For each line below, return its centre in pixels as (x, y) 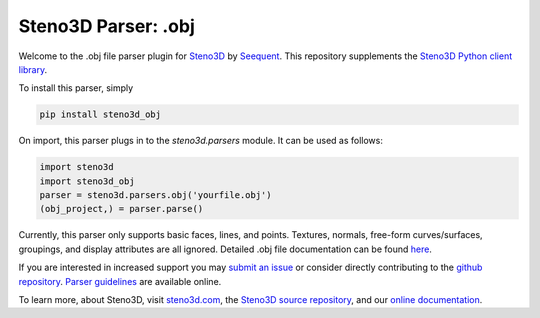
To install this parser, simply (76, 88)
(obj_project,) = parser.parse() (121, 209)
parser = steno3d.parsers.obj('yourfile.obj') (155, 195)
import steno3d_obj (87, 181)
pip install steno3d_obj (100, 114)
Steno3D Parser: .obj (106, 26)
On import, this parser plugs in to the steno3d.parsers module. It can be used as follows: (201, 141)
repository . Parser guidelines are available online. (120, 281)
